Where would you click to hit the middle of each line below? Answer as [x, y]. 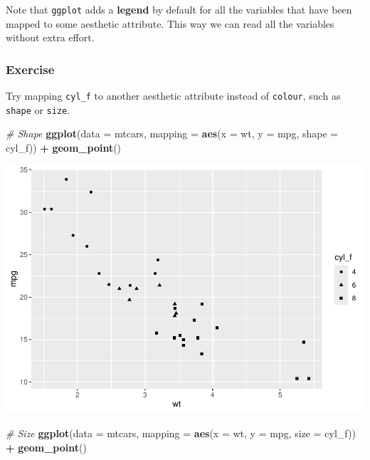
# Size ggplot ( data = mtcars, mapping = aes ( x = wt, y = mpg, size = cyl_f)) [181, 433]
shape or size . [38, 109]
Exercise [30, 69]
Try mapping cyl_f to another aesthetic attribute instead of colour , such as [173, 96]
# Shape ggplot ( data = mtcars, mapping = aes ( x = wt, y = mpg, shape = [172, 134]
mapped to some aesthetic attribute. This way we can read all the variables [170, 23]
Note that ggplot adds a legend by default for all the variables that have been [179, 9]
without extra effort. [50, 37]
